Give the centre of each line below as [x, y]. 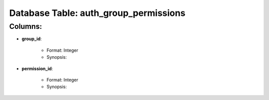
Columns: [26, 26]
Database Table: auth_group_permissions [97, 13]
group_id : [32, 39]
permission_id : [37, 68]
